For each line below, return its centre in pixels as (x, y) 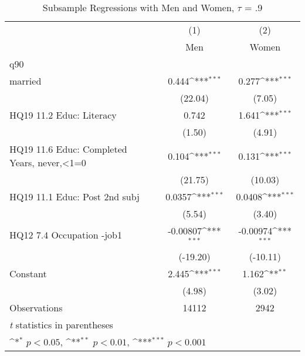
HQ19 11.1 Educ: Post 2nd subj (74, 197)
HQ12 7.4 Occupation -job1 (66, 235)
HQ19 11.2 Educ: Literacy (63, 115)
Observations (36, 307)
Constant (28, 273)
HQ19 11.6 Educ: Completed (68, 149)
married (26, 81)
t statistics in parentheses (61, 324)
